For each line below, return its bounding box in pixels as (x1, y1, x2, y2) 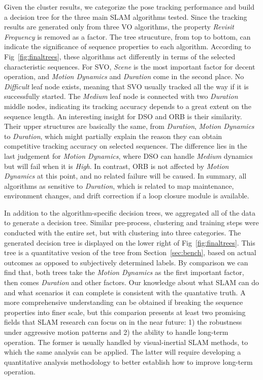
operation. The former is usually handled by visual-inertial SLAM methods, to (4, 336, 248, 347)
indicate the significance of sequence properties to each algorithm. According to (4, 41, 251, 52)
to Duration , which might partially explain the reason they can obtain (4, 130, 222, 141)
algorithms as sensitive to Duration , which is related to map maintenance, (4, 180, 234, 191)
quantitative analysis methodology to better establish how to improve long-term (4, 356, 253, 367)
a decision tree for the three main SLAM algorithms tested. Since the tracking (4, 11, 247, 22)
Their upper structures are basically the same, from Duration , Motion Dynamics (4, 121, 254, 131)
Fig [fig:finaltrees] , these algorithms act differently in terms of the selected (4, 51, 236, 61)
